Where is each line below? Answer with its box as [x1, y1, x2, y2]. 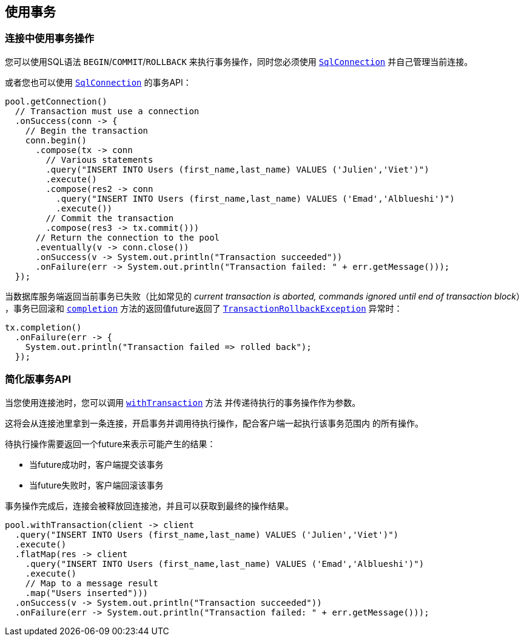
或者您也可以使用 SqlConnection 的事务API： [5, 77, 192, 87]
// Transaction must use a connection [15, 106, 200, 116]
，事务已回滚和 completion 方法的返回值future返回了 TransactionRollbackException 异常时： [5, 303, 403, 314]
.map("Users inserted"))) [25, 588, 149, 598]
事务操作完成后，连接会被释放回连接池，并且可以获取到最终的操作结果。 [5, 500, 294, 511]
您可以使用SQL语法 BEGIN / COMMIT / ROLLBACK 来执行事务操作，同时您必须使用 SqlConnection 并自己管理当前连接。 [5, 56, 473, 67]
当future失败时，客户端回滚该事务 [29, 479, 164, 490]
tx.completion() [5, 322, 82, 332]
